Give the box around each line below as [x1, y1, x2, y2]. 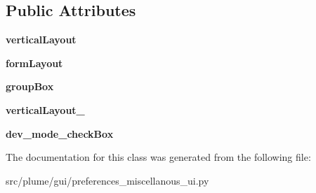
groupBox [6, 79, 54, 94]
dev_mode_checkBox [6, 126, 114, 141]
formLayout [6, 55, 63, 70]
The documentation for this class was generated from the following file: [6, 150, 311, 164]
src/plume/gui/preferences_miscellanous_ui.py [6, 173, 209, 187]
